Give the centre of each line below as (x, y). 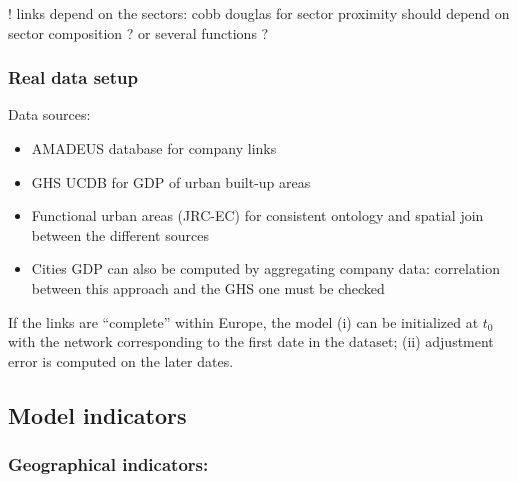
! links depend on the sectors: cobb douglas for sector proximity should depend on (259, 13)
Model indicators (97, 414)
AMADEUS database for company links (154, 148)
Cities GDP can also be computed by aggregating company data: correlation (265, 268)
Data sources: (49, 114)
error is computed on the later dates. (121, 360)
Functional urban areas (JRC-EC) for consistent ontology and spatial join (257, 215)
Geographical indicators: (108, 464)
